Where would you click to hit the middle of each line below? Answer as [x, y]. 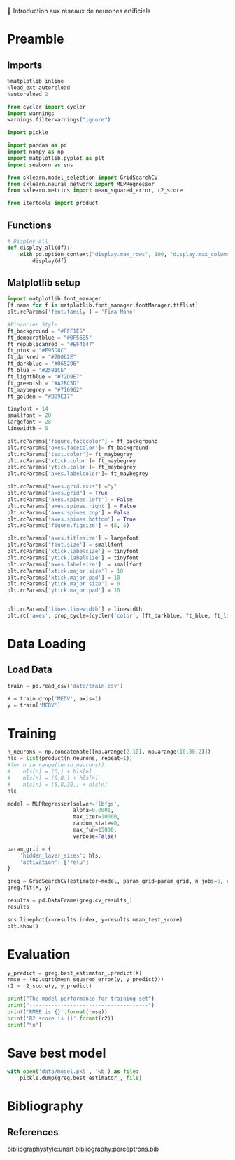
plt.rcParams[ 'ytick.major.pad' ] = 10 [64, 591]
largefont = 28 [29, 422]
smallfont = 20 [29, 415]
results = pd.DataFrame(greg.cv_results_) [70, 901]
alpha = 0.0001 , [93, 811]
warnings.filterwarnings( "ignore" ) [59, 120]
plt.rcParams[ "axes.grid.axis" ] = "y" [62, 487]
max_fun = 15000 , [95, 830]
